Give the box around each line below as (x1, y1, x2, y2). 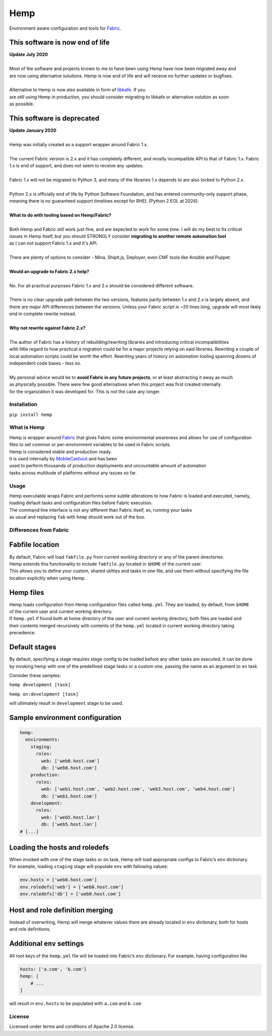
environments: (25, 737, 60, 743)
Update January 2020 (9, 128, 56, 134)
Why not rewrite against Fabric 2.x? (9, 325, 86, 331)
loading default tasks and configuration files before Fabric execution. (9, 500, 153, 506)
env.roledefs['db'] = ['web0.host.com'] (20, 891, 121, 897)
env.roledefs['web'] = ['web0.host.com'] (20, 884, 124, 890)
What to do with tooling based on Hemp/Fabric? (9, 212, 112, 218)
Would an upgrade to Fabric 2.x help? (9, 268, 90, 274)
